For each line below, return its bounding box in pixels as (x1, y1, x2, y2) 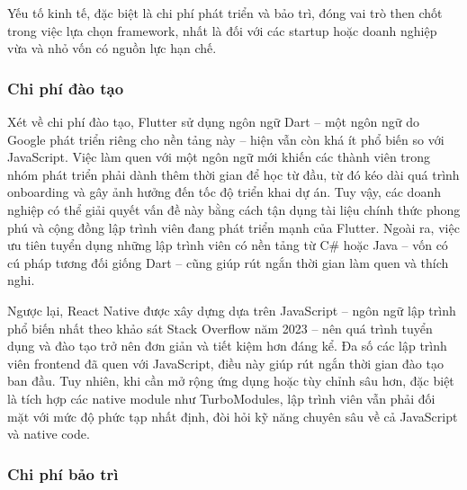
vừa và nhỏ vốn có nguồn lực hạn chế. (7, 39, 217, 58)
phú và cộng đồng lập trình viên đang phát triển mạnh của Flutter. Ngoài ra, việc (7, 218, 460, 236)
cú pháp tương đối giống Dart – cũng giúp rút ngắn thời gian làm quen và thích (7, 253, 449, 272)
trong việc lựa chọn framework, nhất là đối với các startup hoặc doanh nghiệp (7, 21, 437, 40)
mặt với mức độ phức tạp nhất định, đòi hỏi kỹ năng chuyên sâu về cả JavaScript (7, 406, 458, 425)
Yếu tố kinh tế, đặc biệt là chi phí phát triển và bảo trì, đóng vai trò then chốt (7, 4, 443, 22)
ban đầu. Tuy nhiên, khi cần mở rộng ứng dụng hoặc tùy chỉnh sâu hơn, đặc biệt (7, 371, 454, 390)
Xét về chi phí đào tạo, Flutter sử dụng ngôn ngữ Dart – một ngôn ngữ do (7, 112, 419, 130)
